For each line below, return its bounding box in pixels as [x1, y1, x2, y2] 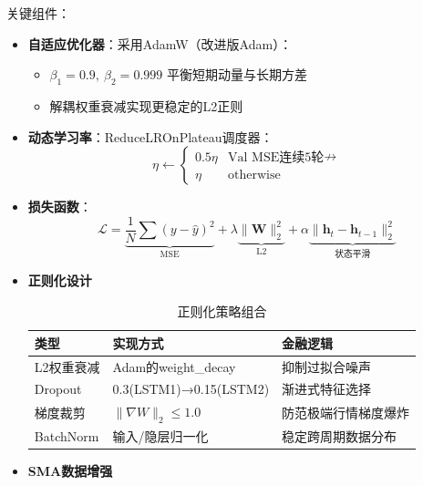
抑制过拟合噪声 [282, 357, 372, 376]
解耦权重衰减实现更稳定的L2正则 [49, 96, 243, 115]
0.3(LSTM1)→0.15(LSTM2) [112, 379, 270, 398]
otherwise [228, 169, 281, 182]
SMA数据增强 [27, 461, 113, 481]
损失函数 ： [27, 197, 92, 216]
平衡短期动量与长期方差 [166, 65, 307, 84]
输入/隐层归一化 [112, 427, 209, 446]
